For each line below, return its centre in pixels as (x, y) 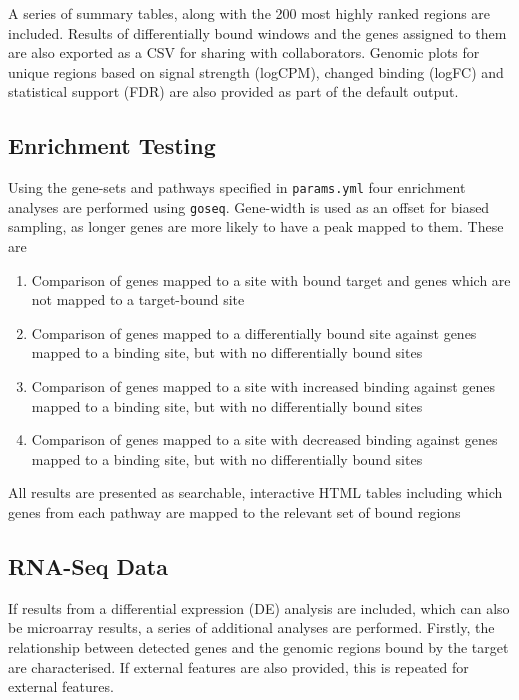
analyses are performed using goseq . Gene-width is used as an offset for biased (249, 206)
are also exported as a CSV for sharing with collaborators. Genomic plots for (244, 52)
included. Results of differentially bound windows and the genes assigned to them (257, 32)
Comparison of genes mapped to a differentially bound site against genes (254, 332)
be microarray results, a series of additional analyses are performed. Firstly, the (251, 627)
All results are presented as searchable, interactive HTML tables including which (255, 492)
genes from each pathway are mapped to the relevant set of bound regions (234, 512)
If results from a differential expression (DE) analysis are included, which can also (259, 607)
